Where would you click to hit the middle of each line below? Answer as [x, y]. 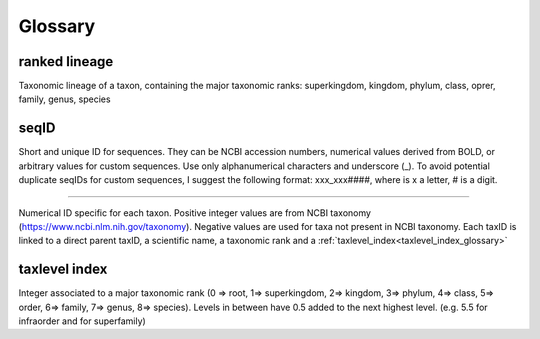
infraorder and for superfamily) [82, 321]
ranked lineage [66, 61]
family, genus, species [64, 99]
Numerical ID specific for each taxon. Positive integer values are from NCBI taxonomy [195, 212]
